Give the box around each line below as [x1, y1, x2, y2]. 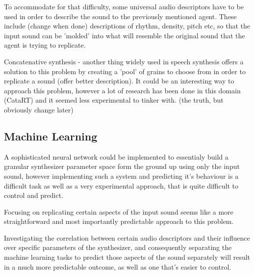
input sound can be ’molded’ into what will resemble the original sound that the [4, 30, 245, 40]
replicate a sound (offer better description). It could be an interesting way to [4, 76, 234, 86]
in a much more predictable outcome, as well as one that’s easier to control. [4, 261, 231, 272]
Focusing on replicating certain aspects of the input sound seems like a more [4, 206, 233, 217]
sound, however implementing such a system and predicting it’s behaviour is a [4, 170, 239, 181]
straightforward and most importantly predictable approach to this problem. [4, 216, 234, 226]
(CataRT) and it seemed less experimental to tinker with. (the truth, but [4, 95, 224, 105]
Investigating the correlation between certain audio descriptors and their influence [4, 232, 250, 243]
